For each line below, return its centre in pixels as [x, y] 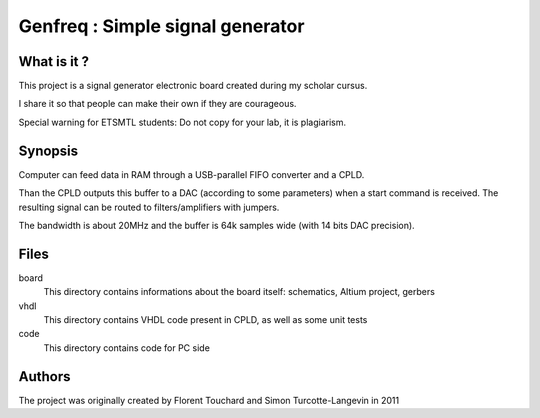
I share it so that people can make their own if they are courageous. [157, 104]
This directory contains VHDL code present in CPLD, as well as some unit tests [205, 319]
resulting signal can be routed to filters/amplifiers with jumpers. [149, 207]
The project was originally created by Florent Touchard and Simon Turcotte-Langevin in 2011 [209, 400]
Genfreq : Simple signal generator [161, 26]
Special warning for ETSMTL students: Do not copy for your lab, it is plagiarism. [182, 122]
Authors [44, 376]
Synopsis [48, 150]
